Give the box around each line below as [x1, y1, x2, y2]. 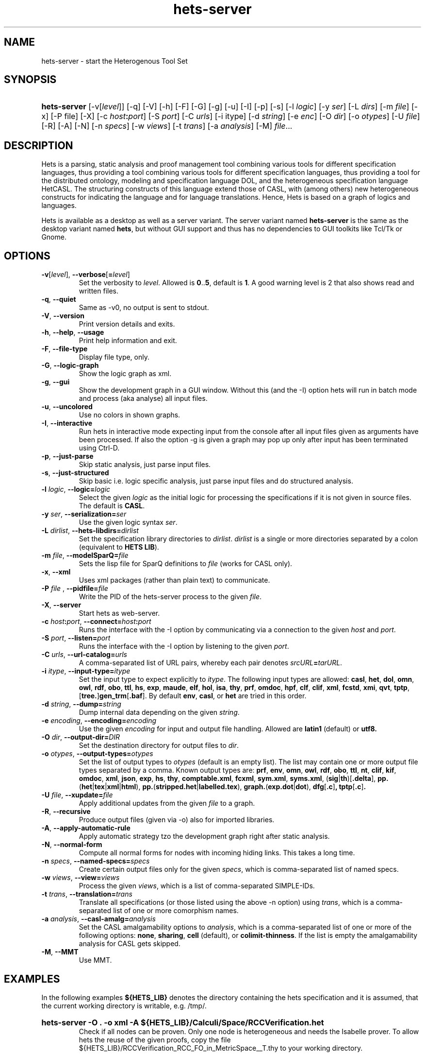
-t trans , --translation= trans [41, 890, 132, 899]
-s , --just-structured [41, 468, 109, 477]
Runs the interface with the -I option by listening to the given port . [79, 642, 289, 651]
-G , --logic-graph [41, 361, 99, 370]
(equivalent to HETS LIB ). [79, 543, 159, 552]
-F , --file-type [41, 345, 88, 353]
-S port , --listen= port [41, 634, 111, 642]
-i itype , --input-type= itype [41, 667, 131, 675]
